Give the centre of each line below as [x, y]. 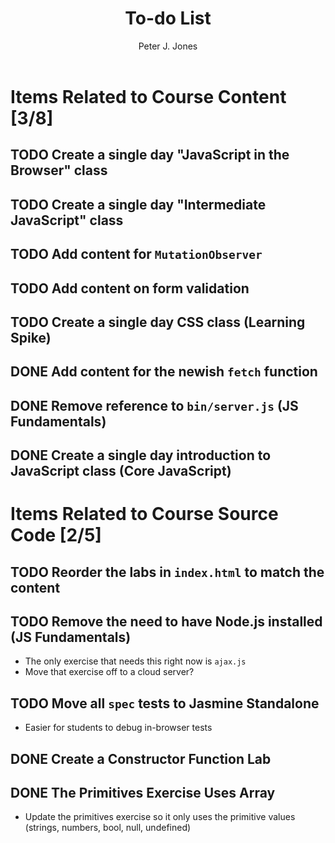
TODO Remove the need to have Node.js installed [166, 622]
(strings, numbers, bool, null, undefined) [108, 828]
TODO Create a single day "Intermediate [138, 204]
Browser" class [59, 170]
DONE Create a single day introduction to [141, 455]
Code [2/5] [56, 535]
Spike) [31, 337]
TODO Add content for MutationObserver [136, 254]
